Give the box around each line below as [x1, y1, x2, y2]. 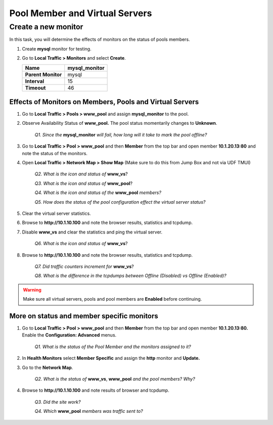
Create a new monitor [9, 22, 83, 31]
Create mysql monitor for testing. [22, 45, 92, 52]
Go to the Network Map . [22, 364, 73, 370]
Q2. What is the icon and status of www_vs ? [34, 171, 128, 177]
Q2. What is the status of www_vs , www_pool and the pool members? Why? [34, 375, 196, 382]
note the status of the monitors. [22, 150, 88, 156]
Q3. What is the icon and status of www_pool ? [34, 180, 133, 186]
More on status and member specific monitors [9, 311, 159, 320]
